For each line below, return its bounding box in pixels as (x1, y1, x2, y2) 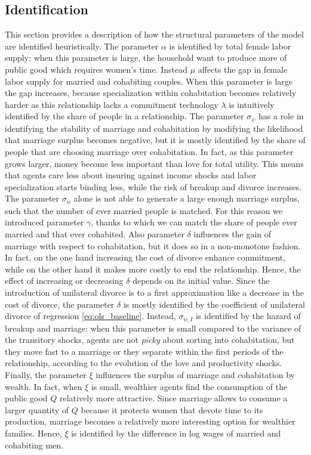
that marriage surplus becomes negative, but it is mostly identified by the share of (5, 134, 306, 146)
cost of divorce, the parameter (5, 298, 115, 310)
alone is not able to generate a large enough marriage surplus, (73, 192, 300, 205)
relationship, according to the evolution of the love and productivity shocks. (5, 357, 282, 369)
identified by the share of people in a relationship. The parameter (5, 110, 244, 122)
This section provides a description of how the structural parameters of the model (5, 28, 304, 41)
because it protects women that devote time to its (81, 403, 263, 416)
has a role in (258, 110, 304, 122)
